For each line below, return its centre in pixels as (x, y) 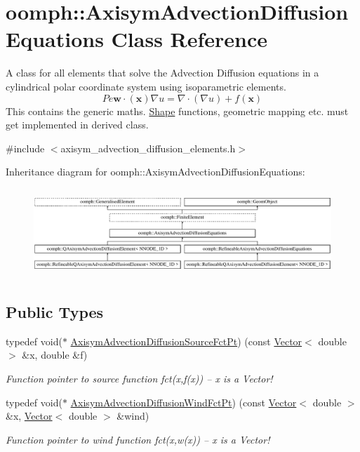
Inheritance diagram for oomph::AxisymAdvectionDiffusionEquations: (155, 172)
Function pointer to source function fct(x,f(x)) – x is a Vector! (139, 379)
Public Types (55, 312)
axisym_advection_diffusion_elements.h (148, 148)
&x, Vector (29, 416)
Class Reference (189, 39)
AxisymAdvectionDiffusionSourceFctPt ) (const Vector (186, 341)
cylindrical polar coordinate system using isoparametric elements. (146, 86)
